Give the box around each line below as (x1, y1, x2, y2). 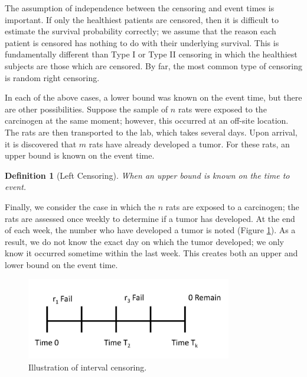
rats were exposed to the (178, 102, 267, 115)
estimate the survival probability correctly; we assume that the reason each (5, 25, 276, 37)
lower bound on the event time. (5, 258, 118, 270)
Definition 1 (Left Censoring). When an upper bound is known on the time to (5, 169, 290, 181)
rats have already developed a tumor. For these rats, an (89, 137, 290, 150)
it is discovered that (5, 137, 77, 150)
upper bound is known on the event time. (5, 149, 155, 162)
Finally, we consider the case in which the (5, 200, 156, 212)
